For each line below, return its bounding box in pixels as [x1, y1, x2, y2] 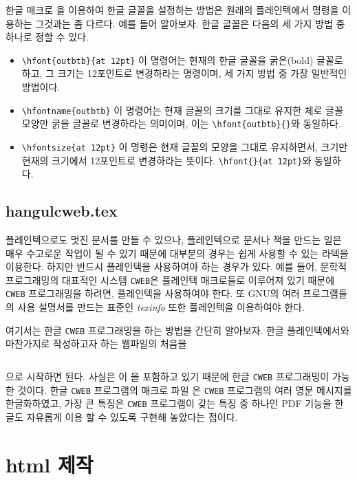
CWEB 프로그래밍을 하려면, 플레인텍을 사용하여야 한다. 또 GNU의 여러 [6, 286, 300, 301]
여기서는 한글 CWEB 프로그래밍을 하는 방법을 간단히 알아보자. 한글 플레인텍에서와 [6, 323, 349, 337]
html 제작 [6, 450, 94, 478]
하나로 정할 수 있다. [6, 30, 89, 44]
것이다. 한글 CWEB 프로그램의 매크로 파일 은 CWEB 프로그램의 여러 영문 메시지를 [17, 382, 352, 397]
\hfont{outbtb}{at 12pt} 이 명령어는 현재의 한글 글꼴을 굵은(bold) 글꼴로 [21, 52, 343, 67]
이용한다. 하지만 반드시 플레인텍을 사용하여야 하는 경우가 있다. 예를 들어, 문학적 [6, 259, 347, 274]
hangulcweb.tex [6, 200, 118, 221]
